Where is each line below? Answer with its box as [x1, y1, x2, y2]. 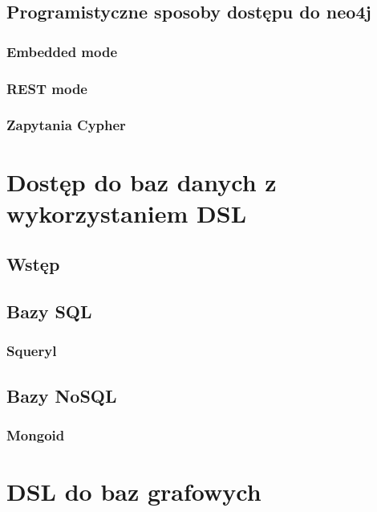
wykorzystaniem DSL [6, 196, 247, 229]
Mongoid [6, 424, 65, 444]
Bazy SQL [6, 299, 92, 324]
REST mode [6, 78, 87, 98]
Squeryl [6, 341, 57, 361]
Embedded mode [6, 41, 118, 61]
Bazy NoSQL [6, 383, 117, 408]
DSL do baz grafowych [6, 475, 261, 508]
